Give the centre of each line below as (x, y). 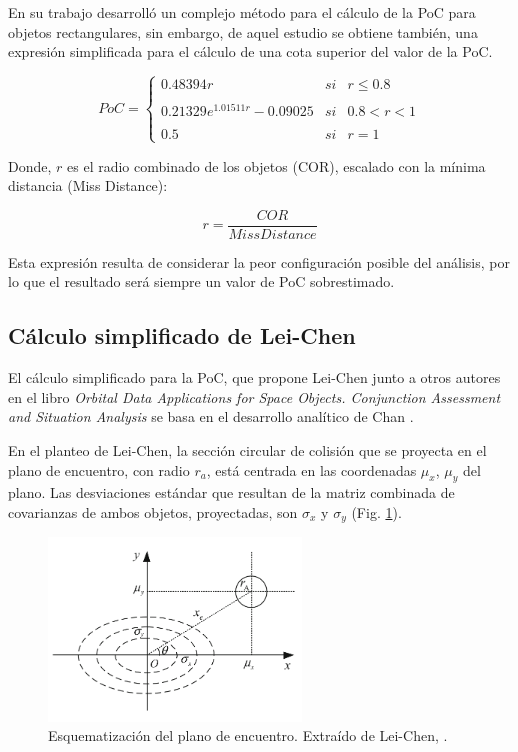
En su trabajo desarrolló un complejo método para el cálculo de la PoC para (242, 12)
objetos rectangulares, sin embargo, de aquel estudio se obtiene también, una (243, 31)
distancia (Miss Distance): (88, 185)
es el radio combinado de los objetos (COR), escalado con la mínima (276, 165)
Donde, (30, 165)
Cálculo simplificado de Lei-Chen (182, 335)
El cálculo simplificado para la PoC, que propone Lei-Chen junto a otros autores (254, 377)
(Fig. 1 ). (376, 511)
